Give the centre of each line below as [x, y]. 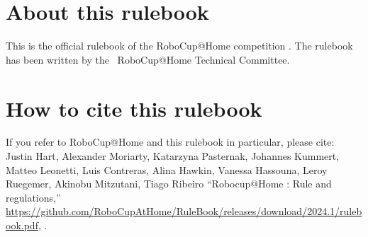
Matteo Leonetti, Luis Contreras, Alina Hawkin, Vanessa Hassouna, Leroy [167, 169]
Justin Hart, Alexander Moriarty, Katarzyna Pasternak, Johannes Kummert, [173, 156]
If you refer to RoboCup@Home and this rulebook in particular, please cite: [170, 142]
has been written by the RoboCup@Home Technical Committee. [148, 59]
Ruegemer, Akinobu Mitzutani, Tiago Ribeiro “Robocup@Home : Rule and [169, 184]
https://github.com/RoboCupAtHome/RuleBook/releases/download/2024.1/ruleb [184, 211]
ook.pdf [22, 225]
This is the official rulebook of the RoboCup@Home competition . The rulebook [179, 46]
